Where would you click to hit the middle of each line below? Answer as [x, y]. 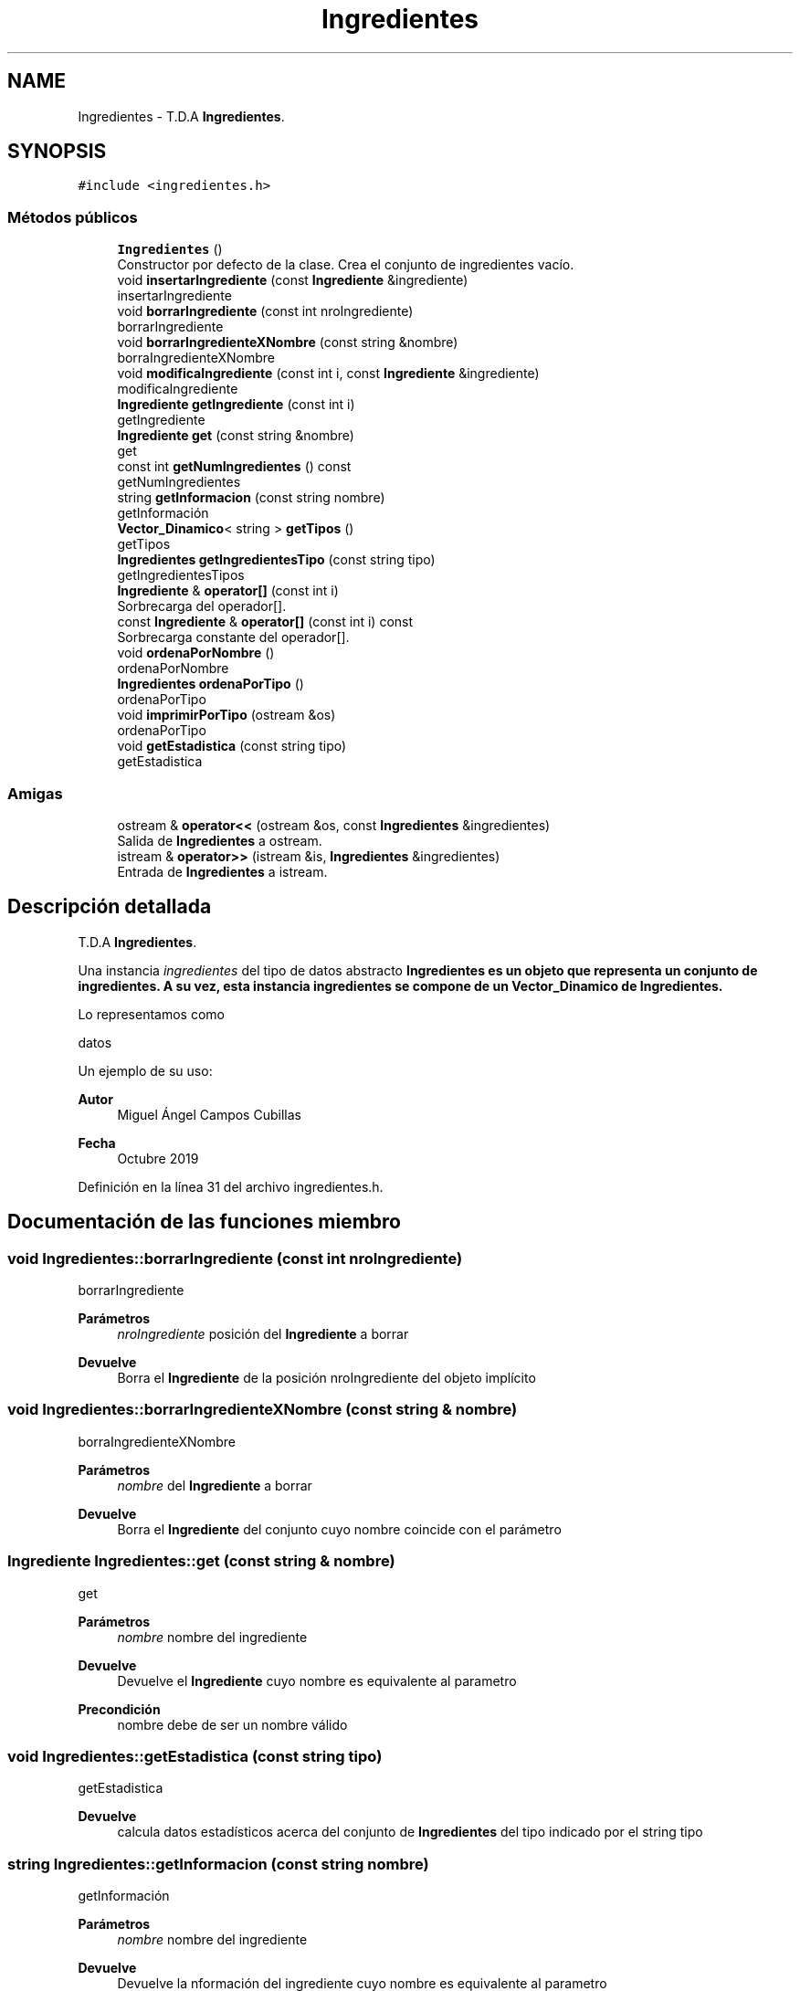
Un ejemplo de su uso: [145, 1070]
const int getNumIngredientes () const [234, 467]
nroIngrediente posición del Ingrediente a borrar [263, 1334]
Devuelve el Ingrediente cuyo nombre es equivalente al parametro [317, 1680]
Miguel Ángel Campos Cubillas [209, 1114]
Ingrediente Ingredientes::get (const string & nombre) [201, 1561]
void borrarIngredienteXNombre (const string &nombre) [288, 342]
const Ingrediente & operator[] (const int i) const [265, 622]
